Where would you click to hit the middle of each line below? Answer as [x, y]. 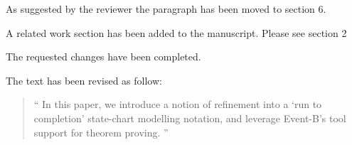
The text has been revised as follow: [84, 80]
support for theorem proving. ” [101, 132]
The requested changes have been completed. [103, 57]
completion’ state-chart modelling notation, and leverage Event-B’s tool [190, 118]
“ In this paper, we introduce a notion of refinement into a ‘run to [178, 104]
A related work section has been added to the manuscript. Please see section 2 [176, 32]
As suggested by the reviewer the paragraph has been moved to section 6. [166, 9]
